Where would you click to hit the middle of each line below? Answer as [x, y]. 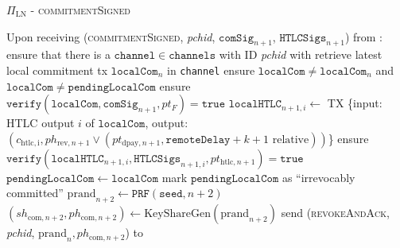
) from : [364, 36]
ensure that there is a [58, 54]
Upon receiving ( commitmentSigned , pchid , [111, 36]
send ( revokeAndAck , [335, 213]
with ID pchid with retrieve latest [301, 54]
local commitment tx [57, 70]
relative [291, 139]
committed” [35, 193]
